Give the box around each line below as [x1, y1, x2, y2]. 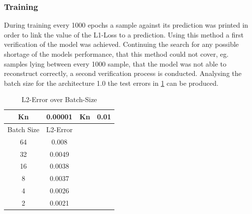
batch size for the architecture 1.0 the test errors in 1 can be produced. [4, 77, 218, 88]
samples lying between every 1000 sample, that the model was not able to [4, 58, 227, 69]
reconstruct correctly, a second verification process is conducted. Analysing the [4, 68, 242, 78]
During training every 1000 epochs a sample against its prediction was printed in [4, 20, 249, 30]
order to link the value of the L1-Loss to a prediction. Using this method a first [4, 29, 244, 39]
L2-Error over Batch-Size [21, 94, 97, 105]
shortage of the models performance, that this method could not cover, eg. [4, 49, 229, 59]
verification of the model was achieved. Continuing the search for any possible [4, 39, 239, 49]
